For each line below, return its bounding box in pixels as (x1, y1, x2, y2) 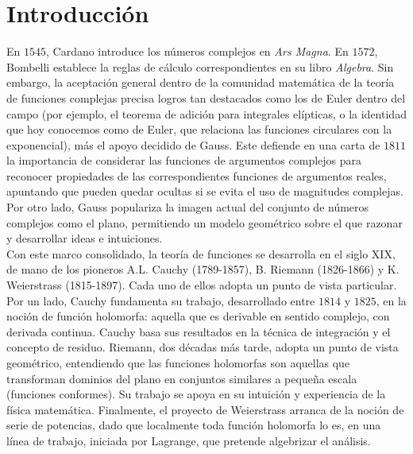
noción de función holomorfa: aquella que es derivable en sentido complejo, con (6, 308, 390, 324)
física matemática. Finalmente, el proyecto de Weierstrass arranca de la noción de (6, 401, 404, 417)
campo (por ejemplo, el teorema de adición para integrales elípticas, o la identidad (6, 105, 407, 122)
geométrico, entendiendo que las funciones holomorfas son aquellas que (6, 355, 350, 371)
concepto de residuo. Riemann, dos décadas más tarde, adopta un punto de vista (6, 339, 399, 355)
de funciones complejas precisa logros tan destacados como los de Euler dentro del (6, 89, 406, 106)
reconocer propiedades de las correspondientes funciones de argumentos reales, (6, 167, 387, 184)
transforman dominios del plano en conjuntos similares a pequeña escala (6, 370, 357, 386)
